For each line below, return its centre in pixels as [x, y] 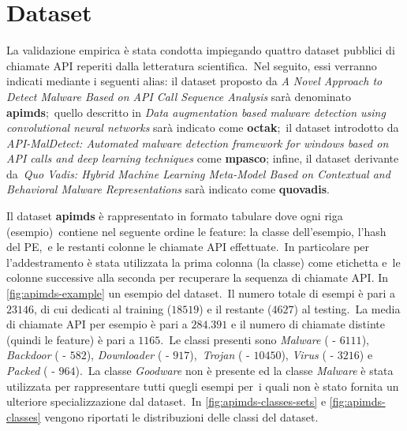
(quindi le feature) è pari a [71, 339]
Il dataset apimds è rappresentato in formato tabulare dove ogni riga [175, 216]
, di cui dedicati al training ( [103, 308]
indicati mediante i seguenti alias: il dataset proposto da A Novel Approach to [194, 81]
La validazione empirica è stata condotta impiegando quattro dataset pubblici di [201, 50]
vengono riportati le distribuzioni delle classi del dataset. [181, 416]
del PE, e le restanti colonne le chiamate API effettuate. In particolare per [188, 247]
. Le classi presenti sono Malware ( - [248, 339]
